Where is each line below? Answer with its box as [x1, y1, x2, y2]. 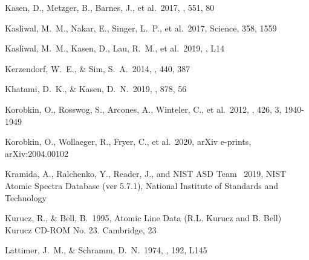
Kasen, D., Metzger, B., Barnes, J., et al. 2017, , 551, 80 [5, 1, 215, 13]
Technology [5, 191, 47, 204]
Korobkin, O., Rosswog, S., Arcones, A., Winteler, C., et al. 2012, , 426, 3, [5, 102, 282, 115]
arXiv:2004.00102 [5, 147, 69, 159]
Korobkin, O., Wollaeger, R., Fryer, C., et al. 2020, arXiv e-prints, [5, 135, 252, 148]
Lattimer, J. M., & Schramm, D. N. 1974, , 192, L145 [5, 244, 207, 256]
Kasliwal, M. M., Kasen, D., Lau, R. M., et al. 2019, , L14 [5, 42, 225, 55]
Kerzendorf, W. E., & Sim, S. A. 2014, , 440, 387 [5, 62, 190, 75]
